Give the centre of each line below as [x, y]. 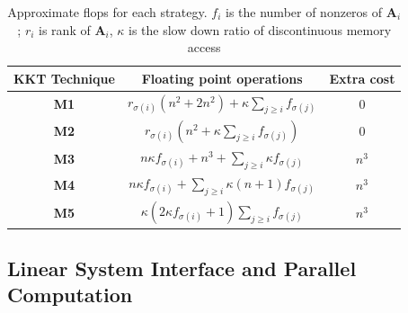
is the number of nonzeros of [304, 12]
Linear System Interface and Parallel [182, 268]
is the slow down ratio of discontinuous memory [260, 29]
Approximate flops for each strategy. [107, 12]
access [204, 47]
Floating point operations [222, 78]
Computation [70, 295]
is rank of [65, 29]
